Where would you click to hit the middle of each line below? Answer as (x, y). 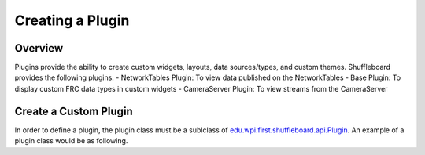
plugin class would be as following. (71, 141)
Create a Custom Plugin (74, 111)
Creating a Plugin (72, 20)
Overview (39, 48)
